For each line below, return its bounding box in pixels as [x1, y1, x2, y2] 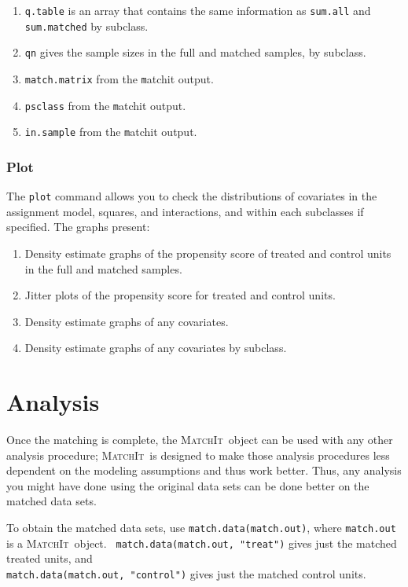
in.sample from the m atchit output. [24, 123, 197, 140]
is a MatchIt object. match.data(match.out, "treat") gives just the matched [6, 534, 397, 551]
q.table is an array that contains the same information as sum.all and [24, 2, 371, 18]
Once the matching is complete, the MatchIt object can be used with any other [6, 431, 393, 448]
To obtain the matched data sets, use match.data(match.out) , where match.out [6, 519, 396, 536]
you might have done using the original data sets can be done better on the [6, 477, 369, 493]
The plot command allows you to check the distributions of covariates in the [6, 188, 377, 204]
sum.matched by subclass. [24, 17, 149, 34]
